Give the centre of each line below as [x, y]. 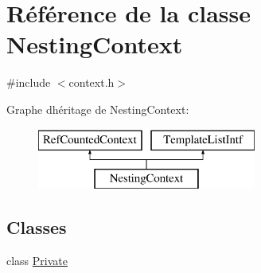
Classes [37, 227]
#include [29, 82]
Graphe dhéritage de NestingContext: [98, 109]
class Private [37, 260]
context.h [92, 82]
